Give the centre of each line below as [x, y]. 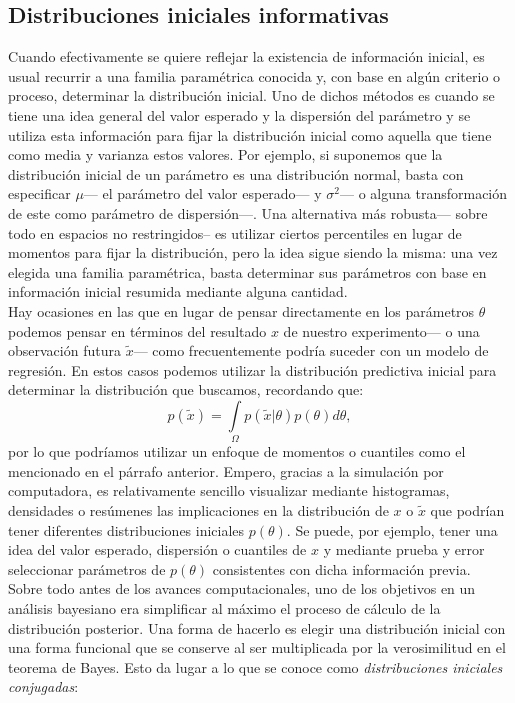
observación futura [64, 350]
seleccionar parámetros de [87, 568]
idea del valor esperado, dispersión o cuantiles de [157, 549]
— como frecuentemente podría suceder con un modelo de [311, 350]
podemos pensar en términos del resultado [137, 330]
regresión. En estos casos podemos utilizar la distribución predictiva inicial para [252, 369]
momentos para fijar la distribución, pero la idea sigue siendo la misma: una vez [253, 252]
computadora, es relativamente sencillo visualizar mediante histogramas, [229, 490]
